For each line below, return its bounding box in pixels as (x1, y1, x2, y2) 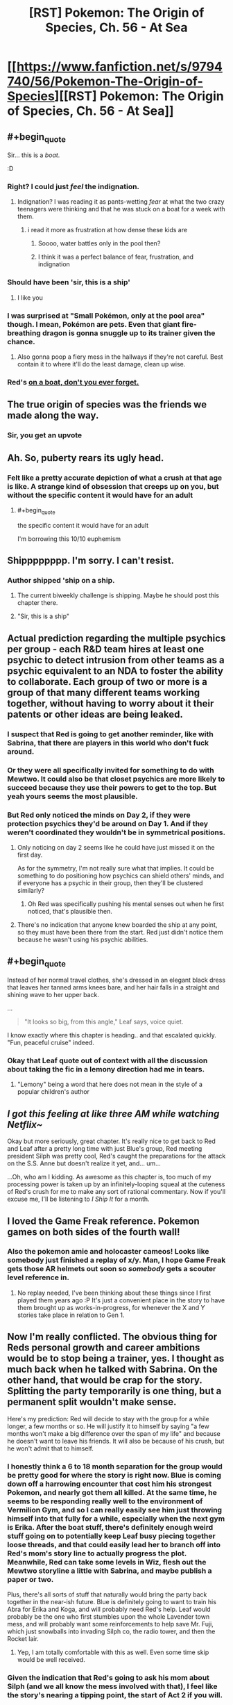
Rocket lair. (7, 1634, 40, 1642)
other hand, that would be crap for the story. (7, 1375, 202, 1387)
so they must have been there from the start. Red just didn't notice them (17, 928, 223, 937)
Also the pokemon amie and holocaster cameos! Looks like (7, 1247, 209, 1256)
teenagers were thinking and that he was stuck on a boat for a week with (17, 205, 225, 213)
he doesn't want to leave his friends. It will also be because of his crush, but (7, 1437, 225, 1445)
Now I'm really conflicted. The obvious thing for (7, 1331, 218, 1343)
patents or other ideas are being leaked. (7, 708, 184, 720)
